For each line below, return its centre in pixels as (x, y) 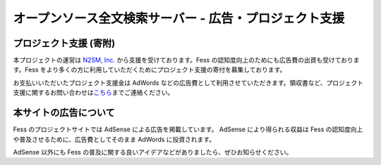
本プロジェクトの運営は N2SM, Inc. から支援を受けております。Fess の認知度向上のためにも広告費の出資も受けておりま (186, 60)
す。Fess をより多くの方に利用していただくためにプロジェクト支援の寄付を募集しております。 (150, 70)
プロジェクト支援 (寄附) (64, 43)
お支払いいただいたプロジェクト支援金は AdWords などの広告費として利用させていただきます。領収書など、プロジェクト (188, 82)
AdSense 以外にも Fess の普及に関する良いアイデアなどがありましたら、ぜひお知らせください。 (153, 152)
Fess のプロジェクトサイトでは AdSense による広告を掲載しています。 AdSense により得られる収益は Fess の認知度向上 (188, 129)
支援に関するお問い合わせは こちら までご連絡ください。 (93, 93)
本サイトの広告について (64, 113)
